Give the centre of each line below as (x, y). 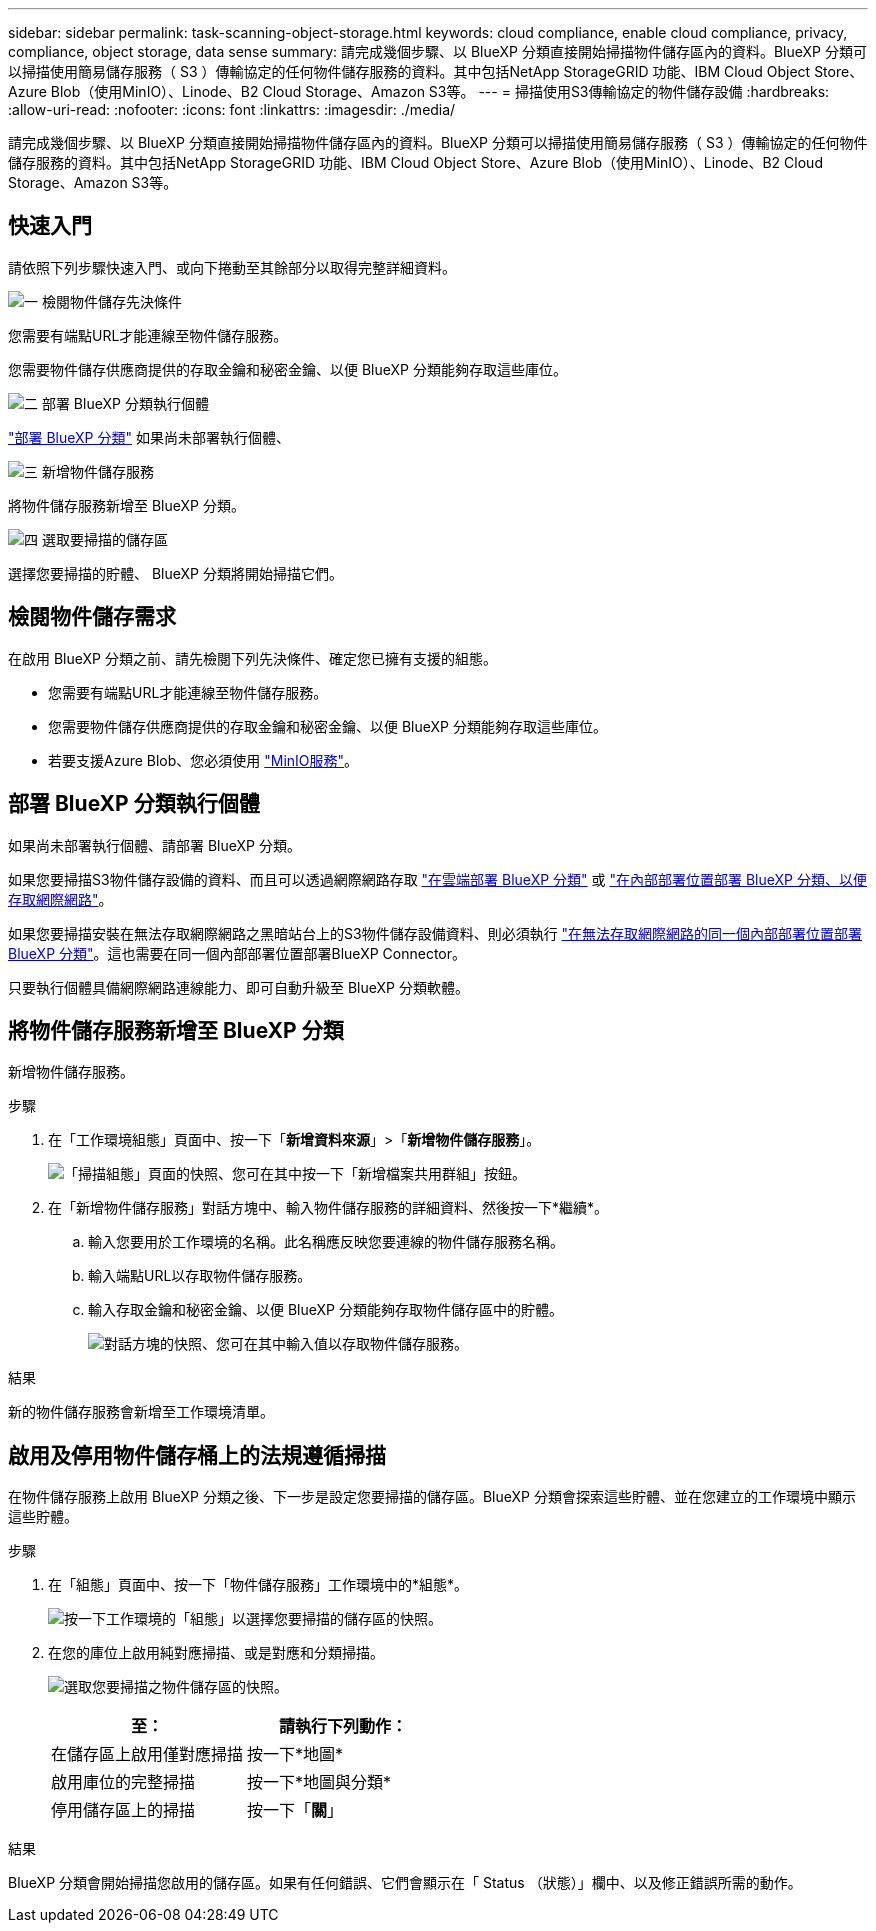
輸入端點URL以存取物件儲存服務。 (200, 1276)
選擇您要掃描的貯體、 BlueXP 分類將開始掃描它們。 (175, 573)
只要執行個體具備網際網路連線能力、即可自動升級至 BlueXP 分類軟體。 (238, 987)
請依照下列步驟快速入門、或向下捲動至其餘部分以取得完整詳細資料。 (232, 267)
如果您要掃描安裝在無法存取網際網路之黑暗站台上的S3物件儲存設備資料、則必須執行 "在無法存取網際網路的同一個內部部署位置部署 (435, 933)
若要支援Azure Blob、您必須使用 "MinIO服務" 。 (203, 760)
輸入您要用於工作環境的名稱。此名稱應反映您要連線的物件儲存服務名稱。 (326, 1242)
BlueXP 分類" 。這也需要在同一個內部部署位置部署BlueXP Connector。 (237, 953)
